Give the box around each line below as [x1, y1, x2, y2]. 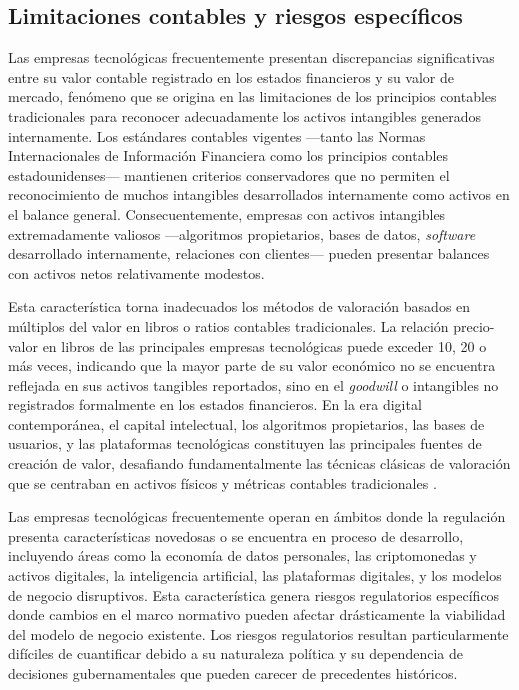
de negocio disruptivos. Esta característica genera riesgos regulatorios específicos [8, 584, 500, 605]
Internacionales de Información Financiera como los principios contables [8, 145, 449, 166]
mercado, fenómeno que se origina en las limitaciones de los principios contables [8, 86, 497, 107]
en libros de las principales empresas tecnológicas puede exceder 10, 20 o [42, 335, 487, 356]
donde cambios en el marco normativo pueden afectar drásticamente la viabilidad [8, 604, 506, 625]
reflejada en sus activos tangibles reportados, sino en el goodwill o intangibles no [8, 374, 499, 395]
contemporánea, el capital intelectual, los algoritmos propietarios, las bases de [8, 413, 485, 434]
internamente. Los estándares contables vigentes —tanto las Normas [8, 125, 426, 146]
